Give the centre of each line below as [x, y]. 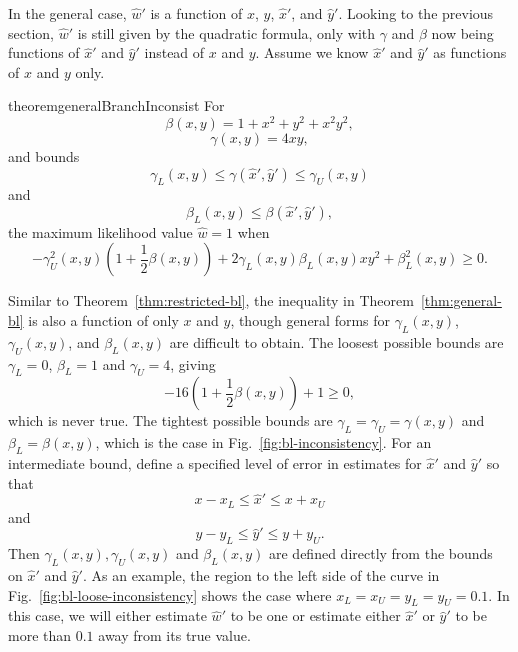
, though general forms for [310, 320]
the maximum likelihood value [100, 231]
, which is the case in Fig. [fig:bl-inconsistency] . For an [263, 442]
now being [462, 32]
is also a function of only [103, 320]
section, [31, 32]
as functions [470, 52]
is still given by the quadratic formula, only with [226, 32]
